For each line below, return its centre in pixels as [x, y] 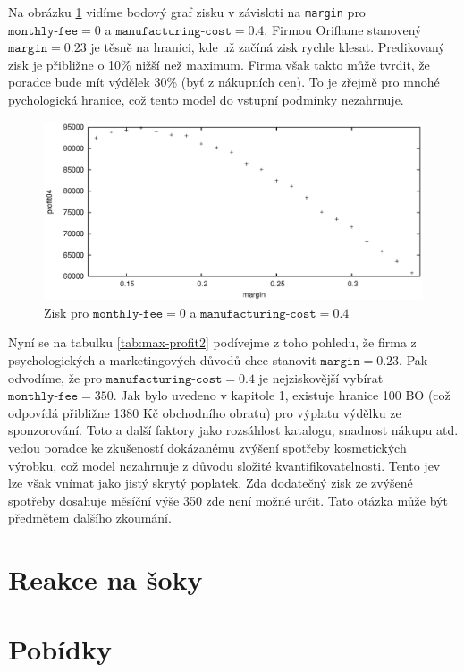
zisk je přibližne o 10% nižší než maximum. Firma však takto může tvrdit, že [219, 64]
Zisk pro [67, 312]
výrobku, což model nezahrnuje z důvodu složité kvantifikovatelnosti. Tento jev [224, 465]
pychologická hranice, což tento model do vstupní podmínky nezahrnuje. [206, 100]
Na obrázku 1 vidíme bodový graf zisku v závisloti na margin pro [187, 12]
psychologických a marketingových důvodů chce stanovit [162, 359]
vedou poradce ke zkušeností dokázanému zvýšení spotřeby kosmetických [207, 447]
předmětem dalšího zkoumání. [90, 518]
